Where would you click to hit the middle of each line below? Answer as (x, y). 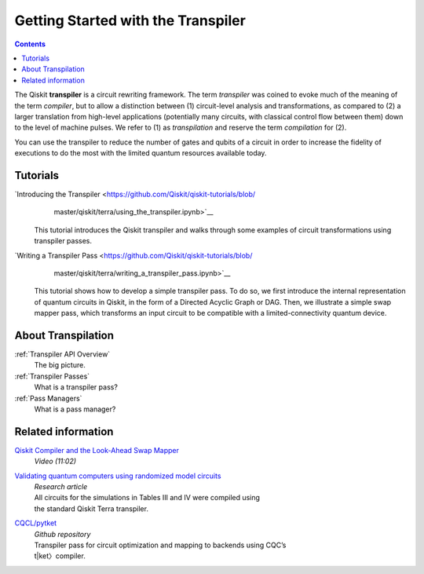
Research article (61, 487)
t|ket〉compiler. (60, 556)
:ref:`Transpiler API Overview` (62, 354)
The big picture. (60, 365)
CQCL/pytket (36, 523)
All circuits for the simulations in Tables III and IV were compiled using (147, 498)
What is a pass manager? (75, 409)
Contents (30, 44)
